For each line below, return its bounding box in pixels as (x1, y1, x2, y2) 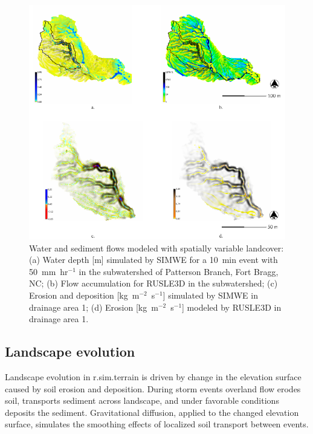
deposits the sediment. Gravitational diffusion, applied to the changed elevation (5, 406, 299, 418)
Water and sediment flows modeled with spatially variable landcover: (29, 241, 284, 254)
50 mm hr (29, 265, 68, 277)
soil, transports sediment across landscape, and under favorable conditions (5, 394, 279, 407)
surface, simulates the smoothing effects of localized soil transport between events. (5, 418, 309, 430)
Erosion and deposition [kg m (29, 288, 140, 301)
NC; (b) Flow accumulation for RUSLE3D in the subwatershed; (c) (29, 277, 278, 290)
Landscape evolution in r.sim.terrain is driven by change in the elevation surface (5, 370, 302, 383)
